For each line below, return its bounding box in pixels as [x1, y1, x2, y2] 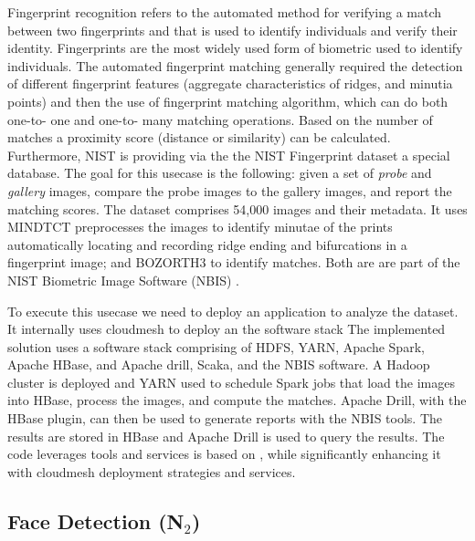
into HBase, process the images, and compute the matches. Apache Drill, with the [7, 390, 467, 410]
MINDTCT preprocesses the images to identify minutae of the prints [7, 217, 393, 236]
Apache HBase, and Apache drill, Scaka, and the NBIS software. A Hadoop [7, 355, 430, 374]
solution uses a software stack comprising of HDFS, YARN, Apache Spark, [7, 337, 425, 356]
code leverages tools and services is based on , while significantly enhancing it [7, 444, 441, 463]
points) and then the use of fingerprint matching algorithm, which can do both [7, 91, 449, 110]
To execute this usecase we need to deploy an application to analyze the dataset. [7, 301, 459, 320]
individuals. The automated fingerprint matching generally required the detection [7, 56, 463, 75]
